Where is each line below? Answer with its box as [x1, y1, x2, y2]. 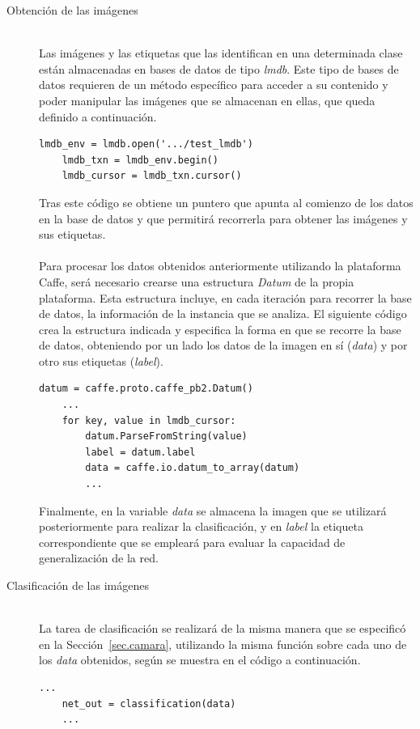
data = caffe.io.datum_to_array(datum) [85, 462, 300, 474]
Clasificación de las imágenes [6, 577, 149, 593]
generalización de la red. [39, 549, 159, 566]
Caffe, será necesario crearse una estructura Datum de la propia [39, 273, 354, 290]
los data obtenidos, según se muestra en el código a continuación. [39, 651, 361, 668]
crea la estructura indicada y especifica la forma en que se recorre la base [39, 320, 401, 337]
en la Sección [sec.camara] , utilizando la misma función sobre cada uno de [39, 635, 407, 652]
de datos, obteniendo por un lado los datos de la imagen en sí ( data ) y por [39, 337, 408, 354]
